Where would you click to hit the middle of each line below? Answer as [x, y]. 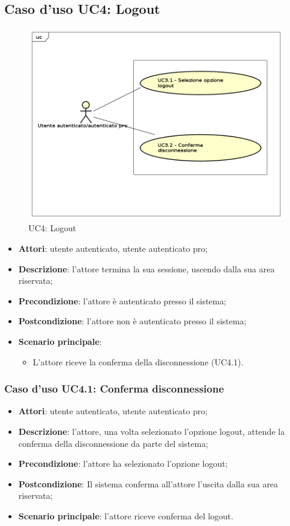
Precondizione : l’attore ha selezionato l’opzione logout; [123, 463]
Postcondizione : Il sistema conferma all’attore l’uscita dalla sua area [148, 483]
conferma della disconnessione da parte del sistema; [113, 443]
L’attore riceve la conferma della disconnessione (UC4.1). [138, 361]
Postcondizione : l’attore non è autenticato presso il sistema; [132, 321]
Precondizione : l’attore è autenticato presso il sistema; [122, 300]
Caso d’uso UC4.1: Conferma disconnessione [114, 389]
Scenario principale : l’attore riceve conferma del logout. [126, 515]
